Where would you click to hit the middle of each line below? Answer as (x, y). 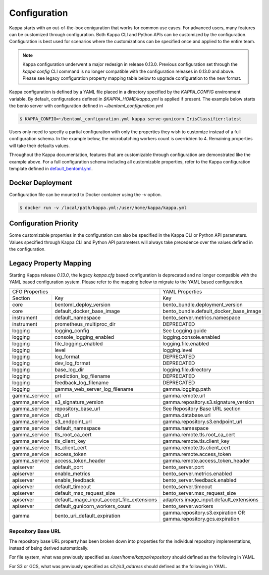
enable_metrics (73, 473)
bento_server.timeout (188, 486)
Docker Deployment (41, 183)
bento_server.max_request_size (199, 493)
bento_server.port (183, 467)
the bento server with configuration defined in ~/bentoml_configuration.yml (86, 106)
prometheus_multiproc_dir (85, 324)
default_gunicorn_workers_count (93, 506)
